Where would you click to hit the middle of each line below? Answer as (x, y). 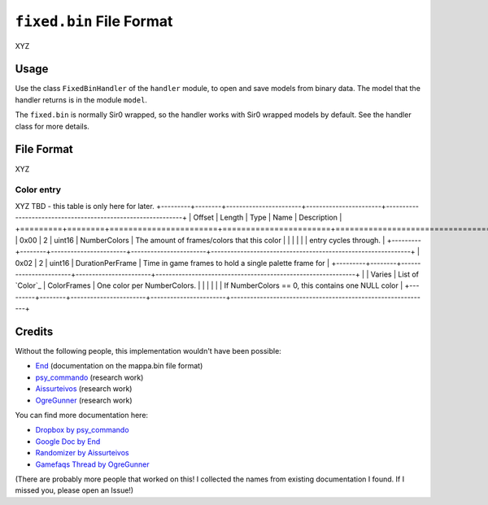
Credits (34, 332)
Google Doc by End (68, 441)
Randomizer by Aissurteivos (82, 453)
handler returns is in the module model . (81, 100)
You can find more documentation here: (82, 416)
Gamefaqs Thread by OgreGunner (92, 464)
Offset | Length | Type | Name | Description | (268, 218)
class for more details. (52, 126)
